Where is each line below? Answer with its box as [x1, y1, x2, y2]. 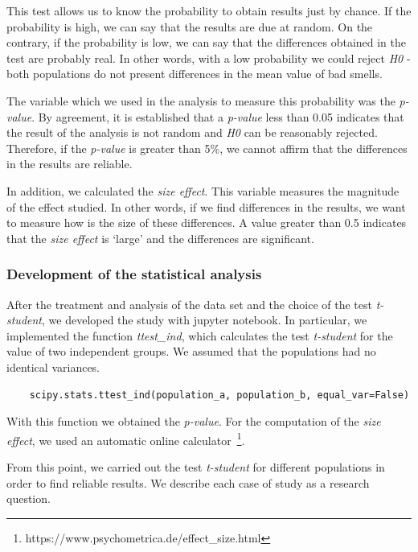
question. [6, 490, 51, 507]
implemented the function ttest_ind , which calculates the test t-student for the [6, 327, 393, 344]
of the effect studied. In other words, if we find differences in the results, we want [6, 198, 406, 215]
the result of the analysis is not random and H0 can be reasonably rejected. [6, 124, 378, 141]
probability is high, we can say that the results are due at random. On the [6, 18, 373, 35]
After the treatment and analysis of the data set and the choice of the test [6, 295, 372, 312]
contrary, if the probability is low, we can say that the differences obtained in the [6, 34, 406, 51]
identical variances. [6, 358, 100, 375]
